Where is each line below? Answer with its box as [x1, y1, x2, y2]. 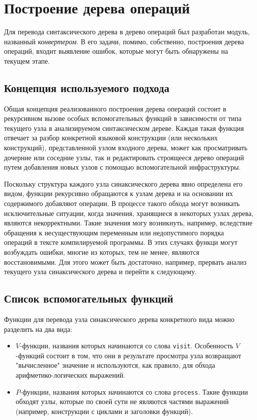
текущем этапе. [4, 55, 50, 66]
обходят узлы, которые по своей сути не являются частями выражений [15, 396, 229, 407]
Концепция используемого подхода [4, 80, 170, 95]
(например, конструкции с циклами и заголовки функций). [15, 406, 193, 416]
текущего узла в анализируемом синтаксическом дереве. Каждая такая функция [4, 122, 244, 133]
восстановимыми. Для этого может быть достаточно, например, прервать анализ [4, 256, 247, 267]
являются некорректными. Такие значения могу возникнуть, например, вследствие [4, 217, 253, 228]
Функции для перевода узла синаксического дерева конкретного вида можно [4, 314, 235, 324]
